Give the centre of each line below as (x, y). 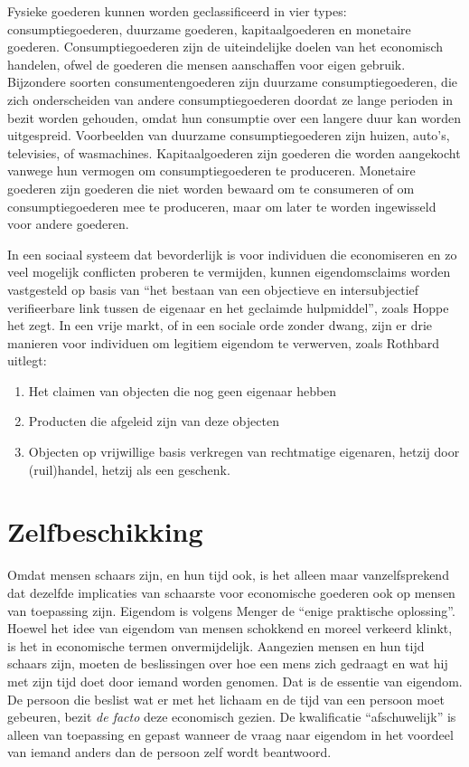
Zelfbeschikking (105, 531)
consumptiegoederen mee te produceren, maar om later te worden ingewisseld (222, 206)
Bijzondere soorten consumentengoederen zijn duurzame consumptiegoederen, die (233, 82)
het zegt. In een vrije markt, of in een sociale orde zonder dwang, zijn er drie (220, 325)
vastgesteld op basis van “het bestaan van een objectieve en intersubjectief (213, 289)
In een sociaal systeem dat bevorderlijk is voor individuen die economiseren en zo (232, 254)
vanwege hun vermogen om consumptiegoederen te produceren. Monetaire (211, 170)
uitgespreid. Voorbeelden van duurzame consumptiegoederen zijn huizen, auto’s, (229, 135)
